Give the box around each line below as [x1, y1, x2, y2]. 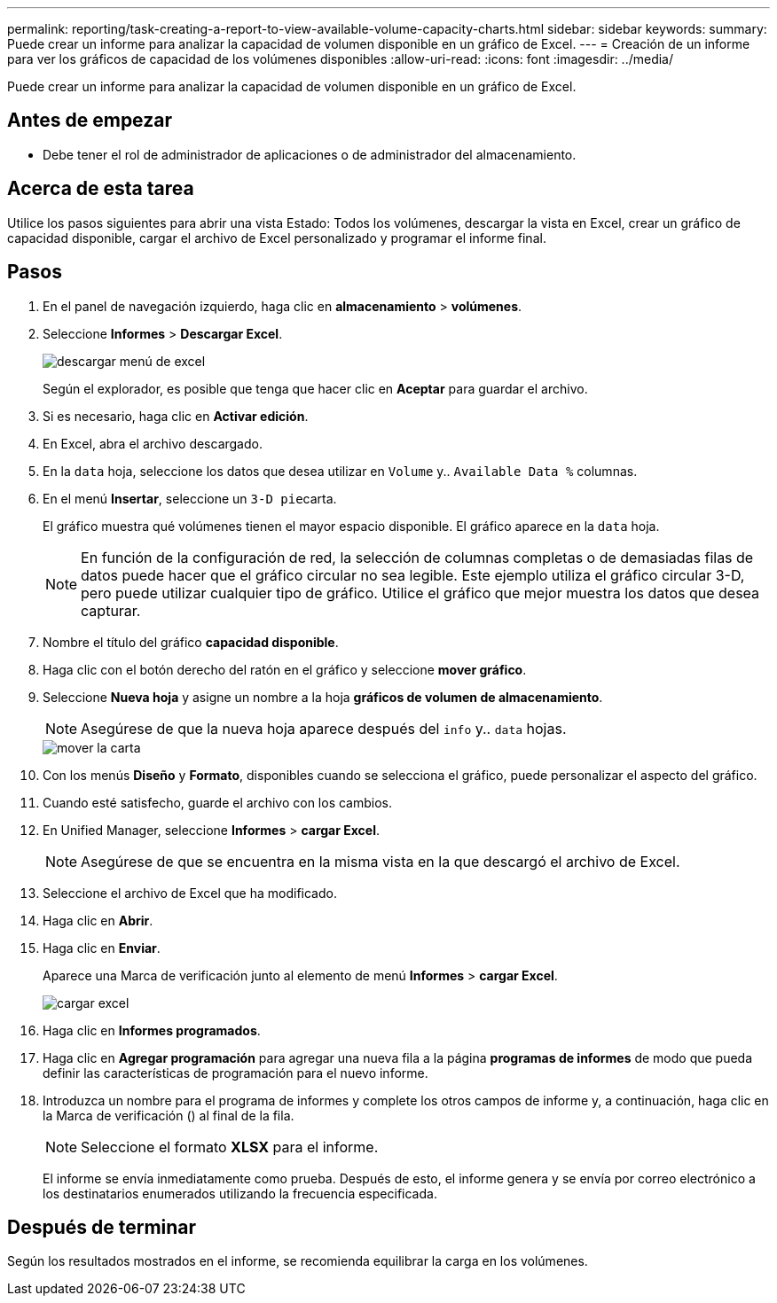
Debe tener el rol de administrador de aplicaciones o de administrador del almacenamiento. [43, 146, 577, 162]
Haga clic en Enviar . [43, 940, 161, 956]
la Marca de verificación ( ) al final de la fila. [43, 1107, 294, 1123]
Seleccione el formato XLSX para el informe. [81, 1137, 379, 1156]
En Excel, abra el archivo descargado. [43, 435, 263, 451]
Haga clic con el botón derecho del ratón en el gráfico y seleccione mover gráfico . [43, 661, 527, 677]
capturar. [81, 601, 141, 620]
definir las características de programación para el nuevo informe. [43, 1065, 428, 1081]
